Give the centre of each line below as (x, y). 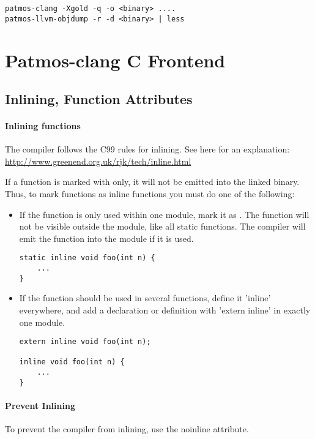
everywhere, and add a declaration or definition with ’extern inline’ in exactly (165, 310)
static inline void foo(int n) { (87, 258)
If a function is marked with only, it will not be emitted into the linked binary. (152, 182)
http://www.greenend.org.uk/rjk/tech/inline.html (98, 161)
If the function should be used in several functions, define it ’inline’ (145, 298)
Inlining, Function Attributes (99, 99)
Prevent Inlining (40, 406)
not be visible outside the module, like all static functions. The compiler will (162, 226)
